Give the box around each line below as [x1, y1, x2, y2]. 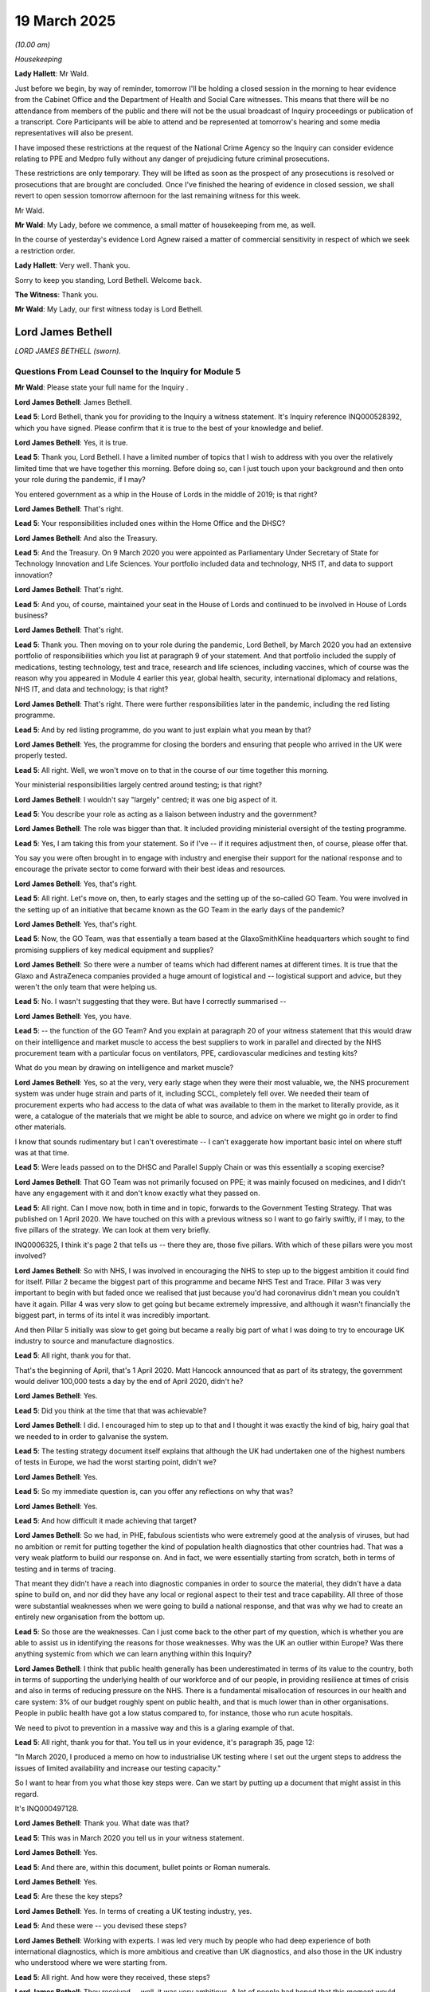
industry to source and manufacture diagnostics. [14, 1335, 174, 1346]
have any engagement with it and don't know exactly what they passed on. [14, 1188, 260, 1198]
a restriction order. [14, 245, 76, 255]
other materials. [14, 1122, 67, 1131]
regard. [14, 1789, 39, 1798]
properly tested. [14, 751, 68, 760]
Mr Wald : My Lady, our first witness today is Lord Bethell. [14, 304, 203, 314]
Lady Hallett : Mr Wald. [14, 69, 89, 79]
